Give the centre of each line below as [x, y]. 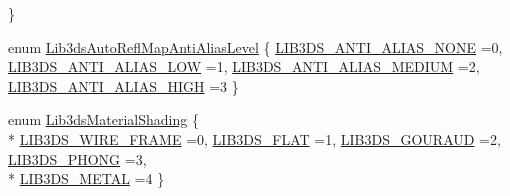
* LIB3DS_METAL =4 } [86, 178]
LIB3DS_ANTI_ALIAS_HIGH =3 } [123, 85]
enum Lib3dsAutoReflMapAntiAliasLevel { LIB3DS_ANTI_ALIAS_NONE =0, [255, 46]
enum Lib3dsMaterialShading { [103, 119]
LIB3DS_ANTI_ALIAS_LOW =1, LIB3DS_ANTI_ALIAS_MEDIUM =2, [244, 66]
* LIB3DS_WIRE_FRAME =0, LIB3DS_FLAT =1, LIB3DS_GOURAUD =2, [254, 138]
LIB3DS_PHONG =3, [77, 158]
